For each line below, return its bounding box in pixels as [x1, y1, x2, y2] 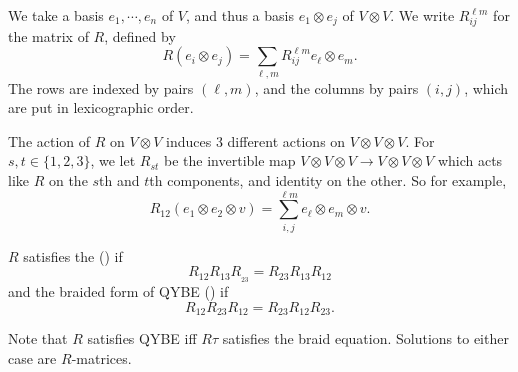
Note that [8, 328, 68, 349]
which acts [437, 150, 503, 171]
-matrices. [71, 347, 132, 368]
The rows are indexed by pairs [8, 77, 194, 98]
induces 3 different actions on [166, 130, 346, 151]
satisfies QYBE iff [87, 328, 197, 349]
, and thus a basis [186, 5, 294, 25]
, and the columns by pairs [254, 77, 419, 98]
